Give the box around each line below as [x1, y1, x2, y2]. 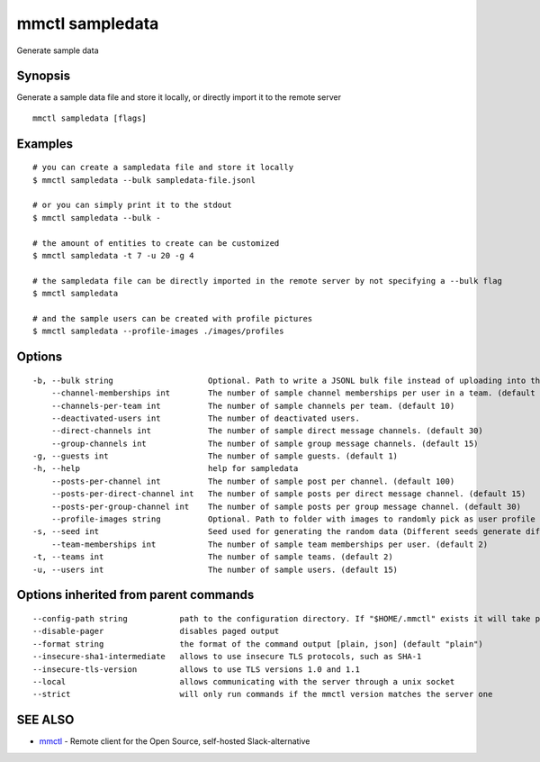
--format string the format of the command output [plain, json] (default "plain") [32, 639, 483, 649]
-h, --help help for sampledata [32, 464, 299, 474]
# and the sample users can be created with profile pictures [32, 313, 313, 323]
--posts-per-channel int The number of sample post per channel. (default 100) [50, 476, 455, 486]
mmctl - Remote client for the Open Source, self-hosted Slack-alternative [39, 736, 310, 747]
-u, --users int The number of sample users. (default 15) [32, 564, 399, 575]
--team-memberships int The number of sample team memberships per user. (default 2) [50, 539, 489, 549]
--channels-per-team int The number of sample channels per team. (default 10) [50, 401, 455, 411]
